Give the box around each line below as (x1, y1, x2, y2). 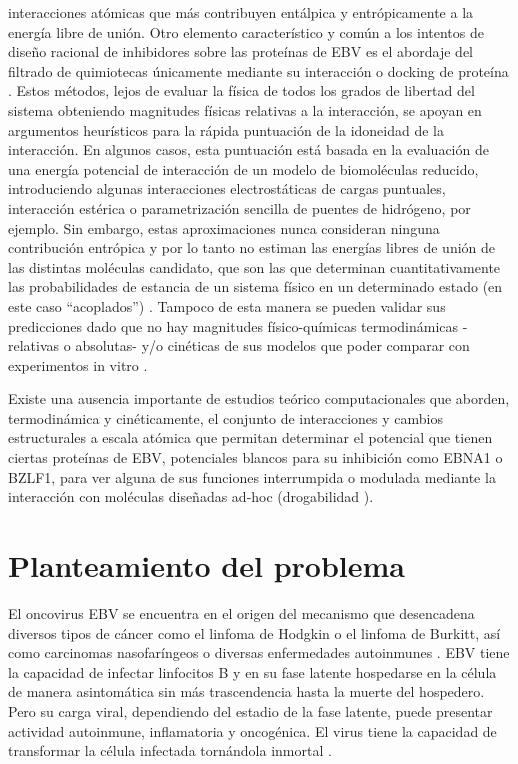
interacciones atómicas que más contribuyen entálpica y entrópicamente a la (8, 2, 474, 22)
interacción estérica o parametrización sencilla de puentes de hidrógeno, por (8, 197, 471, 218)
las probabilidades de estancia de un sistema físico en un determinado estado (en (8, 276, 503, 297)
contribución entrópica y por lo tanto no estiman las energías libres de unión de (8, 237, 496, 258)
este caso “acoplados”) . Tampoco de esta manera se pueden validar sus (8, 295, 446, 316)
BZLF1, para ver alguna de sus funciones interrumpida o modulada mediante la (8, 466, 496, 487)
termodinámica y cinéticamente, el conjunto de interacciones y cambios (8, 407, 443, 428)
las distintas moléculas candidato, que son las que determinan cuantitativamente (8, 256, 501, 277)
